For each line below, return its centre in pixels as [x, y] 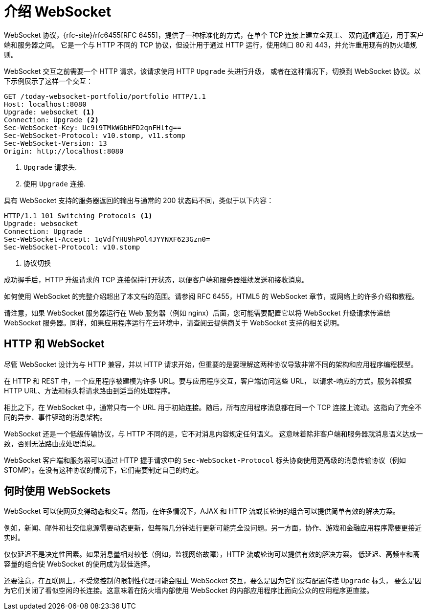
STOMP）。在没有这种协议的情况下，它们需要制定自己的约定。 [103, 470]
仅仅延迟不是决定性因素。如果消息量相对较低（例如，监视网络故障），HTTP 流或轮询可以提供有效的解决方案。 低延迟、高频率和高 [212, 554]
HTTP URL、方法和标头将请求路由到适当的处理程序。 [89, 390]
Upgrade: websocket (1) [49, 112]
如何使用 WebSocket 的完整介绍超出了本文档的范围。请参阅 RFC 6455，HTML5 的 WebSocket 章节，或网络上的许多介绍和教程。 [212, 296]
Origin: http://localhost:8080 [64, 151]
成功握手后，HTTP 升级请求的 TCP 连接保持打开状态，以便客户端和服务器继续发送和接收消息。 [157, 279]
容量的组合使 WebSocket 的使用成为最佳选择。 [79, 564]
